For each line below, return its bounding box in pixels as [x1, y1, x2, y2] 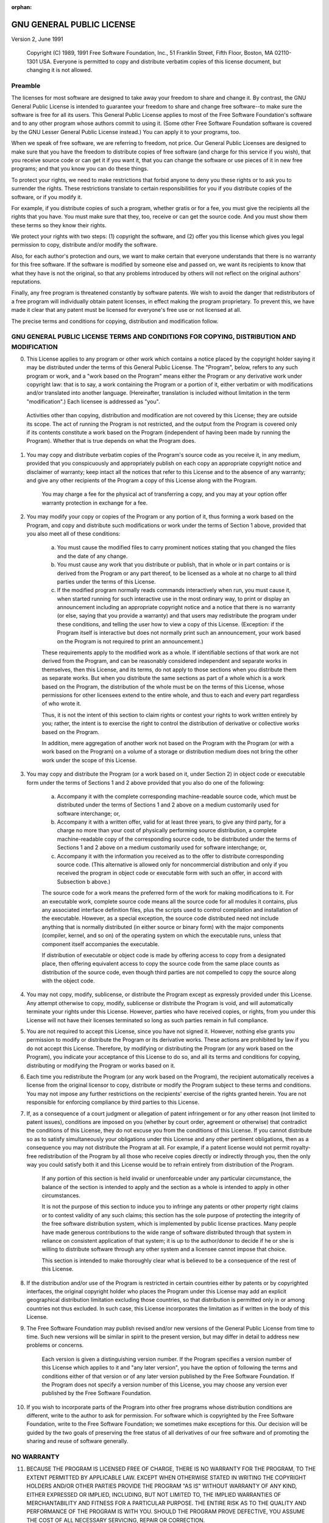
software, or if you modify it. [11, 193, 82, 200]
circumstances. [41, 1192, 80, 1200]
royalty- [291, 1144, 311, 1151]
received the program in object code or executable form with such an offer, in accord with [57, 869, 283, 877]
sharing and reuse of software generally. [26, 1438, 129, 1445]
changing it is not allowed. [26, 66, 93, 74]
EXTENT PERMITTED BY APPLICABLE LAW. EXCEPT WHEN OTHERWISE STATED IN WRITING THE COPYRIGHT [26, 1474, 307, 1481]
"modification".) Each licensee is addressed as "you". [26, 398, 160, 405]
